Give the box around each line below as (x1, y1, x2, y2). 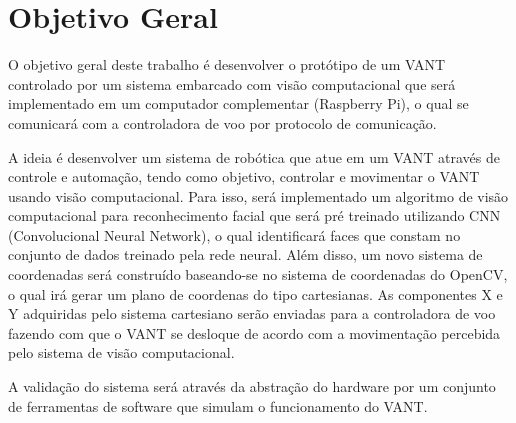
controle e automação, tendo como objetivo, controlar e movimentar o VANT (8, 166, 480, 187)
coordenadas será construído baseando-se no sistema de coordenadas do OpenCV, (8, 264, 508, 285)
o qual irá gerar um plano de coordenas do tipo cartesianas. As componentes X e (8, 283, 503, 304)
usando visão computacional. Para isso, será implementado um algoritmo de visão (8, 185, 509, 206)
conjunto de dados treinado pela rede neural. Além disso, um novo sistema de (8, 244, 483, 265)
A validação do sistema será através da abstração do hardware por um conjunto (8, 376, 496, 397)
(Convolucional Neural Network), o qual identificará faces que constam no (8, 224, 461, 245)
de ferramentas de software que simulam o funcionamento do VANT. (8, 395, 428, 416)
